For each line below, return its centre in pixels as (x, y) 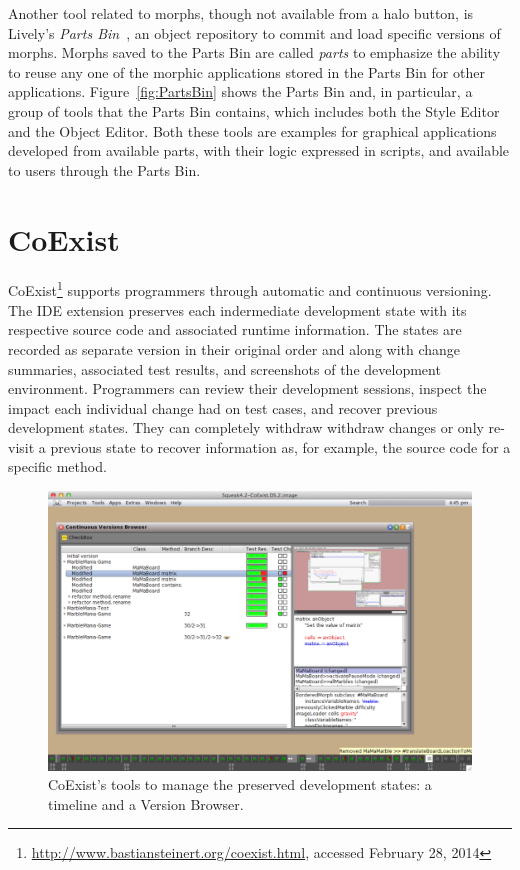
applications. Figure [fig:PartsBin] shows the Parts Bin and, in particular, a (240, 91)
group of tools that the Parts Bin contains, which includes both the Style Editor (254, 110)
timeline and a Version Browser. (146, 803)
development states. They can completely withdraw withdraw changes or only (246, 427)
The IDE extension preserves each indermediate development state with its (237, 309)
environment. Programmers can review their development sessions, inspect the (247, 388)
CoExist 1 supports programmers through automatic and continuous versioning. (250, 289)
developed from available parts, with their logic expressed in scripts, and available (259, 150)
